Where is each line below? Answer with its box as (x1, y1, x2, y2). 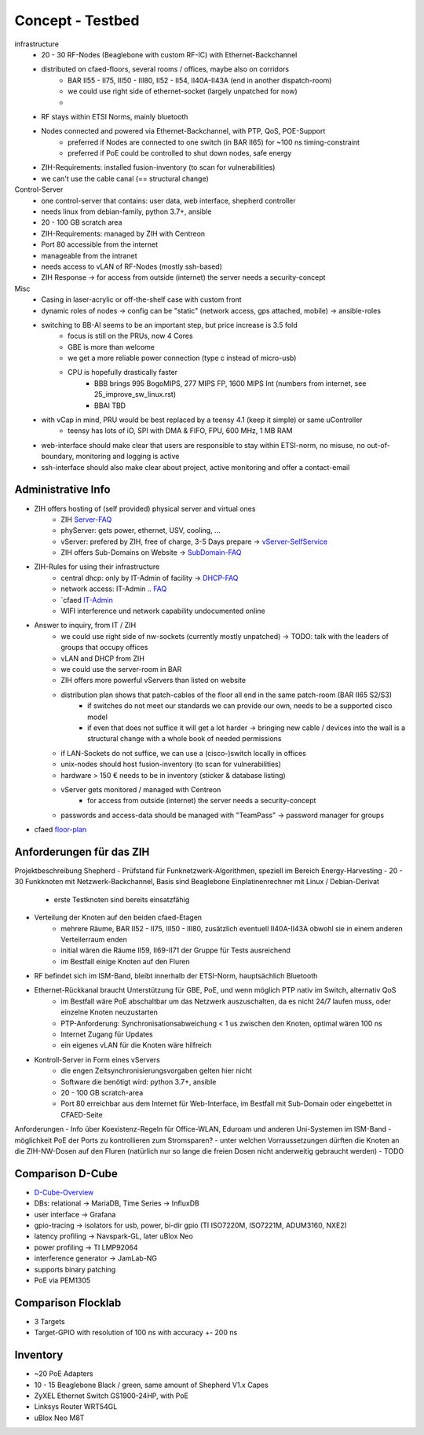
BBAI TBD (94, 401, 126, 410)
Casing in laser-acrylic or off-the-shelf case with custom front (41, 295, 243, 304)
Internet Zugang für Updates (60, 1029, 153, 1039)
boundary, (41, 452, 75, 461)
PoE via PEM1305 (34, 1275, 91, 1285)
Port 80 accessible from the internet (41, 240, 159, 249)
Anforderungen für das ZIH (14, 845, 150, 858)
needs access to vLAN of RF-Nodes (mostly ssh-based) (41, 262, 223, 271)
